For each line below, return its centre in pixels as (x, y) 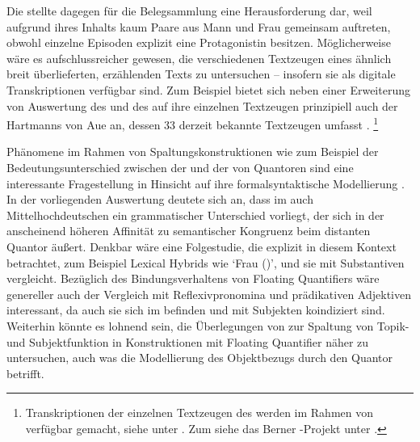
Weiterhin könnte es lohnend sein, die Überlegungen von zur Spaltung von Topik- (208, 325)
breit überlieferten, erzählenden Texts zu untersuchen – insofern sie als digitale (201, 74)
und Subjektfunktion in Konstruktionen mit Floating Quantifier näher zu (188, 341)
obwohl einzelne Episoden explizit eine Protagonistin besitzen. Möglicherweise (199, 42)
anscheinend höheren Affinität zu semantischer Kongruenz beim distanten (189, 231)
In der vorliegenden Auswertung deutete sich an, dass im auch (160, 199)
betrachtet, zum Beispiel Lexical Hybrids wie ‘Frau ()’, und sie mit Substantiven (206, 262)
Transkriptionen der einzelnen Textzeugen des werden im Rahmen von (199, 413)
